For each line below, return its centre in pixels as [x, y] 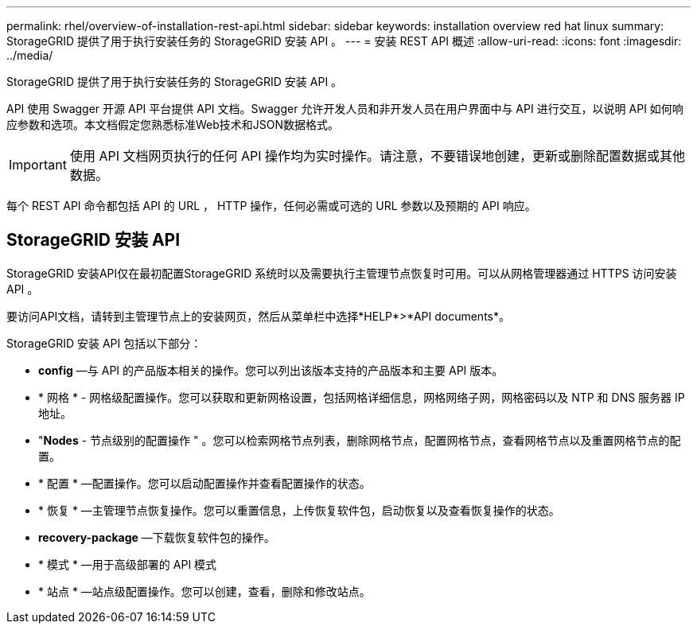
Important [38, 165]
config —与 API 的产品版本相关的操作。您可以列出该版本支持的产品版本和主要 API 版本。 [271, 370]
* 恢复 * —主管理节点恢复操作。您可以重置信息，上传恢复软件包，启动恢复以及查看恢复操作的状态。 [299, 510]
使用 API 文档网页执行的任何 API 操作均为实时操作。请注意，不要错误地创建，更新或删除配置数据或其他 [378, 156]
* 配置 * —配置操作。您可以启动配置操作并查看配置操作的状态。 [204, 483]
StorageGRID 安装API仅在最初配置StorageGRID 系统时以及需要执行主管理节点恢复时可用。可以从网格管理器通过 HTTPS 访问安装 [342, 273]
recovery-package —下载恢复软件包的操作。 [157, 537]
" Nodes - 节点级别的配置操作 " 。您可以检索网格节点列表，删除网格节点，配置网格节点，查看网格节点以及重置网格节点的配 [360, 440]
